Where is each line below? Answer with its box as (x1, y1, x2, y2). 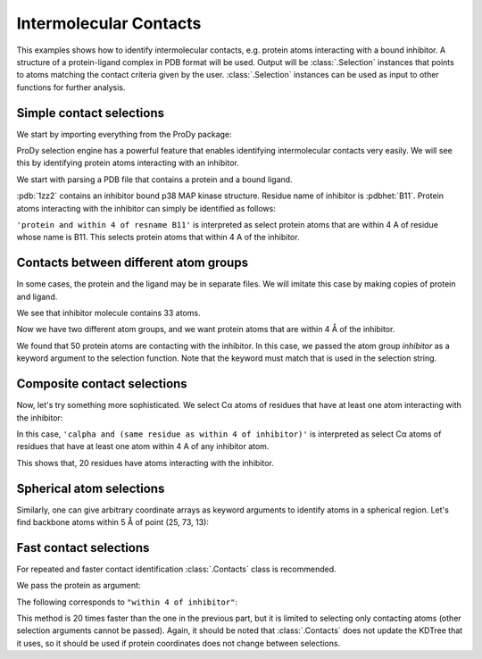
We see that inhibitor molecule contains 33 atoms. (16, 308, 201, 319)
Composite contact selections (16, 376, 187, 392)
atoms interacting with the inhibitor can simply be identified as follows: (16, 203, 276, 213)
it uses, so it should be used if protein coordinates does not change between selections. (16, 638, 341, 648)
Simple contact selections (16, 105, 165, 121)
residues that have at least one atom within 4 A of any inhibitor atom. (16, 441, 270, 452)
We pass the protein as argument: (16, 580, 141, 591)
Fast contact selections (16, 540, 150, 555)
